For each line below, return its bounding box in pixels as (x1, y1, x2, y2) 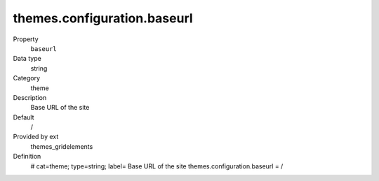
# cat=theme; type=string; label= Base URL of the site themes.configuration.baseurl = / (30, 161, 284, 171)
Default (13, 113, 34, 122)
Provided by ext (13, 133, 59, 141)
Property (13, 35, 39, 43)
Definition (13, 152, 41, 161)
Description (13, 93, 47, 101)
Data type (13, 55, 41, 63)
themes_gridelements (30, 142, 93, 150)
